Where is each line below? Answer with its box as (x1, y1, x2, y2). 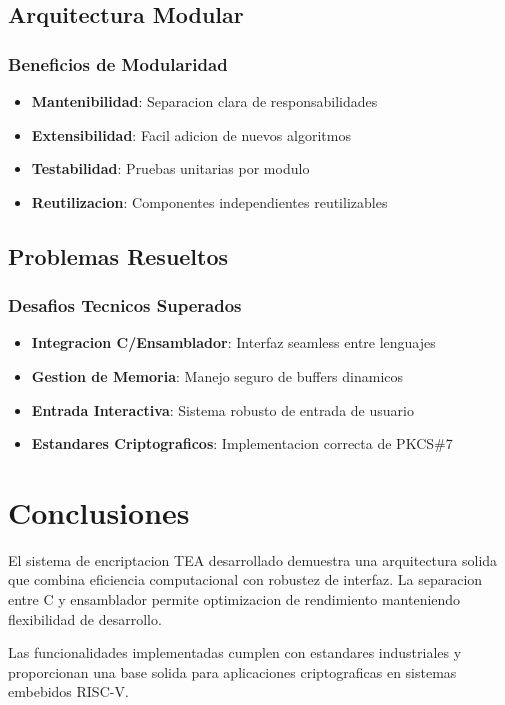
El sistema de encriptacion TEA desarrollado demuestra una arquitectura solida (8, 549, 498, 570)
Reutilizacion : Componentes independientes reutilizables (31, 191, 388, 212)
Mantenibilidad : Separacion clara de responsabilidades (31, 91, 378, 111)
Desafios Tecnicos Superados (8, 293, 242, 318)
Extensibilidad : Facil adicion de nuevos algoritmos (31, 124, 351, 145)
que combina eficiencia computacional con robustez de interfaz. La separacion (8, 569, 483, 590)
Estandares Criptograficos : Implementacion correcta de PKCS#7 (31, 433, 453, 454)
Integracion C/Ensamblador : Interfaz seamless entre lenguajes (31, 332, 436, 353)
